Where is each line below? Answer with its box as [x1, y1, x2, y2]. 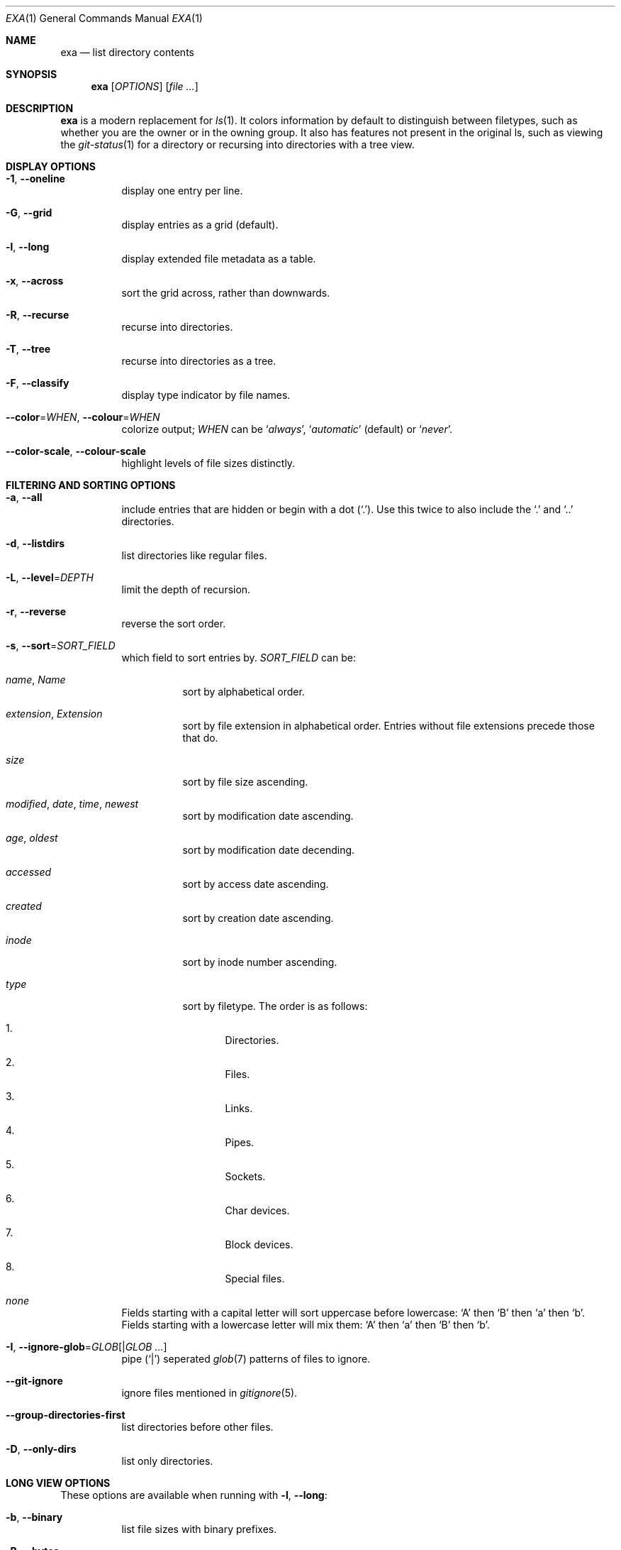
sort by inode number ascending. [182, 956, 337, 968]
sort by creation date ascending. [182, 912, 334, 924]
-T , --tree [6, 343, 51, 355]
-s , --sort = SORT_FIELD [6, 639, 116, 652]
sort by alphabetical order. [182, 686, 305, 698]
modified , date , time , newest [6, 798, 139, 810]
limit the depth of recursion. [121, 583, 251, 595]
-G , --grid [6, 207, 52, 219]
